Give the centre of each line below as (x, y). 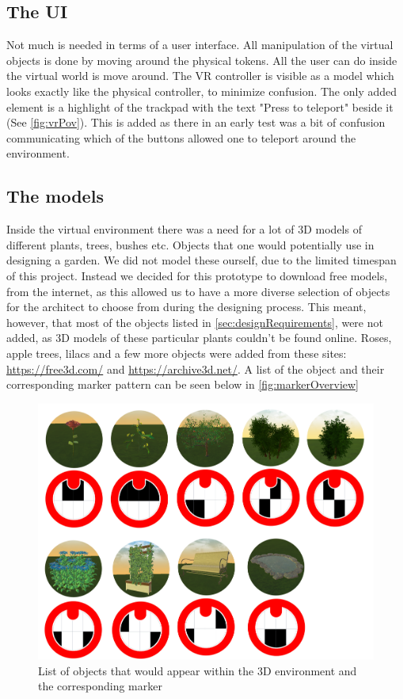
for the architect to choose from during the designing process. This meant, (186, 307)
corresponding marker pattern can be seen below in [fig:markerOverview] (182, 384)
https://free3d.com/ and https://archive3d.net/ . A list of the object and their (196, 368)
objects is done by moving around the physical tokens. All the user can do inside (202, 60)
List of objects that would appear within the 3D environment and (198, 670)
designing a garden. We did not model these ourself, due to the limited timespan (201, 260)
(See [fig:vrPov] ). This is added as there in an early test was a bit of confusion (196, 122)
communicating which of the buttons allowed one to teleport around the (181, 137)
